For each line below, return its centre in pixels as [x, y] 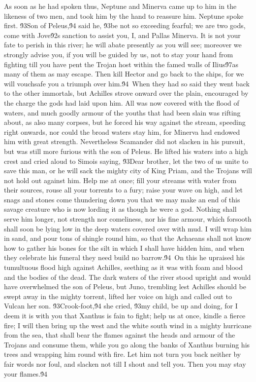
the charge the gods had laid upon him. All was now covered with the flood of [122, 102]
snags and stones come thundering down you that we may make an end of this [122, 199]
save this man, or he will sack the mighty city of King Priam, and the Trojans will [128, 171]
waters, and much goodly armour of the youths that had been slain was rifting [122, 112]
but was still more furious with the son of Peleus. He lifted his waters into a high [126, 151]
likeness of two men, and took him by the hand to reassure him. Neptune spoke [124, 16]
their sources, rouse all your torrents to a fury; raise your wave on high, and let [123, 190]
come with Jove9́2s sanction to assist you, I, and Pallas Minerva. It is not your [122, 35]
